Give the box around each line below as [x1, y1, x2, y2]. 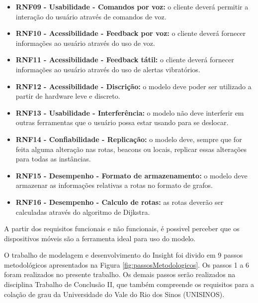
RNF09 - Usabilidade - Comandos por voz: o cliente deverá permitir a [15, 1, 249, 11]
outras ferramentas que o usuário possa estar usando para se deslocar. [15, 117, 229, 128]
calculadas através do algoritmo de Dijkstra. [15, 206, 150, 217]
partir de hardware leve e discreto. [15, 91, 120, 101]
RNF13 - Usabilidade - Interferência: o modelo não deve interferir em [15, 107, 244, 118]
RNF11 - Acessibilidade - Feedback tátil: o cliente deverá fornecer [15, 54, 234, 65]
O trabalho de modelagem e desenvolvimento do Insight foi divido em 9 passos [4, 250, 243, 260]
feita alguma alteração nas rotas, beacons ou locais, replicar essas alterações [15, 144, 247, 154]
